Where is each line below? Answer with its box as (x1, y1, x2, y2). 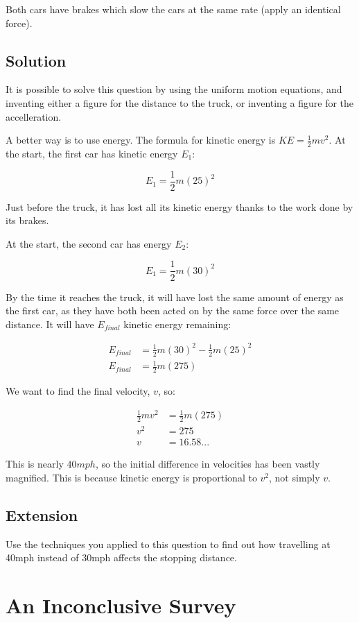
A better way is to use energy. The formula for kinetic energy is (6, 133, 276, 147)
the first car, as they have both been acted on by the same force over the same (6, 303, 340, 318)
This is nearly (6, 456, 64, 471)
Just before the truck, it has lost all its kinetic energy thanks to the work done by (6, 199, 353, 214)
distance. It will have (6, 316, 94, 331)
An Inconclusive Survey (6, 590, 236, 619)
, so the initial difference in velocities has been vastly (95, 456, 320, 471)
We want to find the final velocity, (6, 384, 150, 398)
